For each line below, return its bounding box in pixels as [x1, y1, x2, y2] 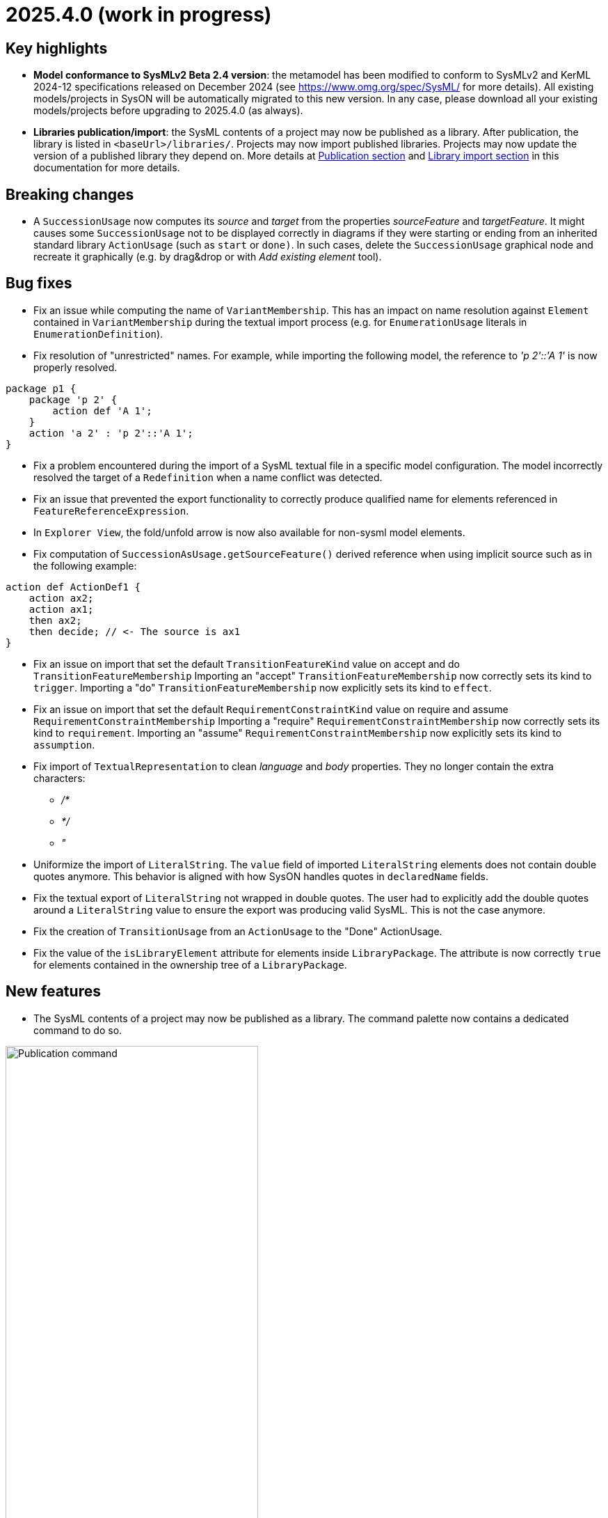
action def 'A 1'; [52, 405, 152, 416]
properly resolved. [33, 361, 118, 373]
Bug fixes [6, 274, 72, 292]
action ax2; [29, 592, 94, 604]
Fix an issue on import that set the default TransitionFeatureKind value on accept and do [33, 657, 461, 670]
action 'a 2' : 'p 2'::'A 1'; [29, 427, 193, 439]
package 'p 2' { [29, 393, 118, 405]
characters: [33, 772, 86, 784]
